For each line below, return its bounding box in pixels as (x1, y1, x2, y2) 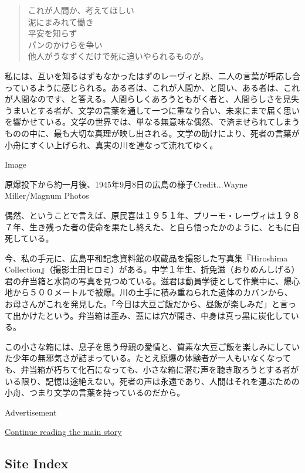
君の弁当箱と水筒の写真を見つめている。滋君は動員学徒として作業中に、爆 (5, 274, 292, 287)
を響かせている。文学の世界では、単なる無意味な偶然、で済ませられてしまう (5, 115, 300, 128)
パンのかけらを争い (28, 38, 103, 50)
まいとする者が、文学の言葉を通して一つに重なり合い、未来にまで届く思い (12, 104, 300, 116)
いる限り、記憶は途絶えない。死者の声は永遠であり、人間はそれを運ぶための (5, 375, 300, 387)
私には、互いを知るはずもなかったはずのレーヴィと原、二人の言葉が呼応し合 (5, 69, 300, 81)
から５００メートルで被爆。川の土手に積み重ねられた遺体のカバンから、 (12, 286, 293, 298)
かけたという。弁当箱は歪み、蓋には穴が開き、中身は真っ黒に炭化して (21, 309, 291, 321)
